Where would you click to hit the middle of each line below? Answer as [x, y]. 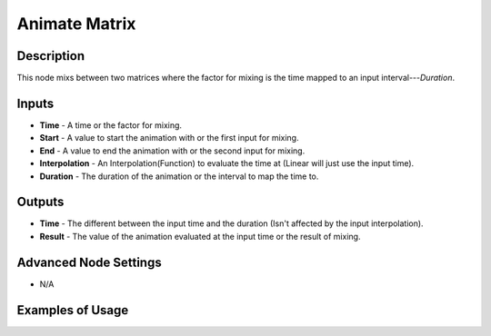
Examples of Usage [73, 310]
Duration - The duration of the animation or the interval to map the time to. [179, 176]
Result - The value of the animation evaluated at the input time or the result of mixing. [200, 236]
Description [51, 56]
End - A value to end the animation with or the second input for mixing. [172, 151]
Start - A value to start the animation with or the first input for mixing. [169, 138]
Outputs [40, 202]
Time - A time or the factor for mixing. [110, 125]
